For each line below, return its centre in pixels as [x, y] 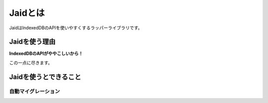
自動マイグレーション [34, 91]
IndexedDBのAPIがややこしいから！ [46, 53]
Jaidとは [27, 13]
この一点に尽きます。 [31, 62]
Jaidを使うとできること [45, 77]
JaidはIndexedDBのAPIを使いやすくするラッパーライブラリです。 [76, 28]
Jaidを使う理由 [32, 42]
